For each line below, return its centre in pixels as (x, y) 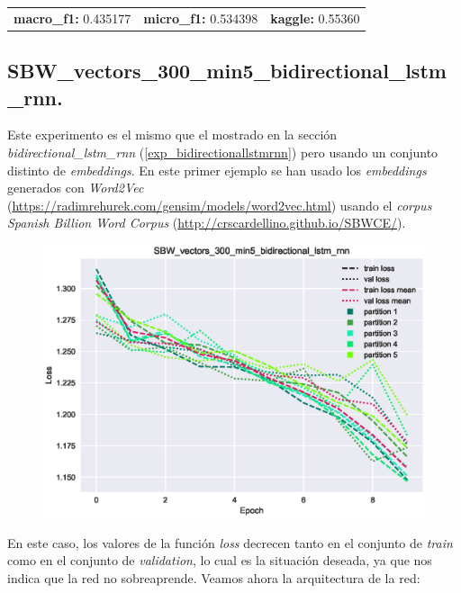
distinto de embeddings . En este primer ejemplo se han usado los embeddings (217, 170)
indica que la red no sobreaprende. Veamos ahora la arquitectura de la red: (214, 577)
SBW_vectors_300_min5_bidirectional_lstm (227, 71)
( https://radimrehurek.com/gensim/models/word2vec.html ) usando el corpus (220, 205)
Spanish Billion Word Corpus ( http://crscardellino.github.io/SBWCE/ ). (207, 223)
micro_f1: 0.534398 (201, 18)
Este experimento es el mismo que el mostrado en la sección (172, 135)
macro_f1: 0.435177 (72, 18)
